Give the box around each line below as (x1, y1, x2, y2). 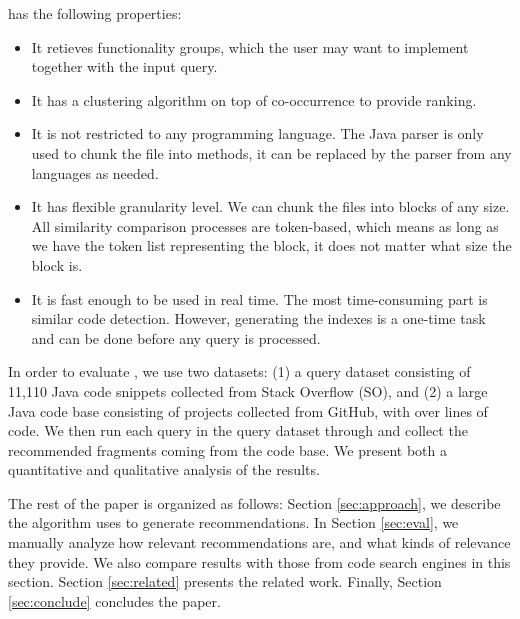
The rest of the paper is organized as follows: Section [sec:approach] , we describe (8, 492, 501, 513)
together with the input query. (31, 56, 218, 77)
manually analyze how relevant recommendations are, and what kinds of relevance (8, 532, 511, 553)
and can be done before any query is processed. (31, 327, 321, 348)
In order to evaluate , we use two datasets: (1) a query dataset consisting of (8, 361, 471, 382)
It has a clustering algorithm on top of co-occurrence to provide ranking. (31, 89, 477, 110)
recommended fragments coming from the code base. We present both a (8, 439, 448, 460)
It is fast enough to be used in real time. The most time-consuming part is (31, 288, 488, 309)
